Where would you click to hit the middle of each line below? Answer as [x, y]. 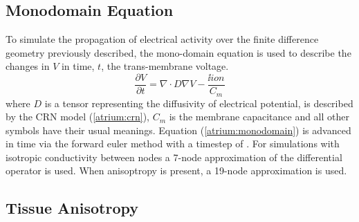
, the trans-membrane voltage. [165, 66]
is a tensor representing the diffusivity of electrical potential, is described [199, 103]
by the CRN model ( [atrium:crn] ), [77, 117]
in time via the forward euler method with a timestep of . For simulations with [173, 144]
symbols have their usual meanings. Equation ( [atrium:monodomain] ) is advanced [178, 130]
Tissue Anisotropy [72, 208]
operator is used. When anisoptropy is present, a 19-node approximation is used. [176, 170]
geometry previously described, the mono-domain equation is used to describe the [178, 52]
